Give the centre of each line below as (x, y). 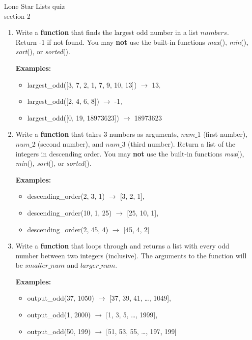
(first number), (225, 134)
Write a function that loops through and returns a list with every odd (122, 246)
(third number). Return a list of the (182, 143)
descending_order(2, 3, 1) (66, 196)
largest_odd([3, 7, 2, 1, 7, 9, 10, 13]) (82, 84)
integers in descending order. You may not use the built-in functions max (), (130, 153)
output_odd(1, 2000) (59, 315)
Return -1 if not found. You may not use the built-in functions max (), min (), (132, 42)
